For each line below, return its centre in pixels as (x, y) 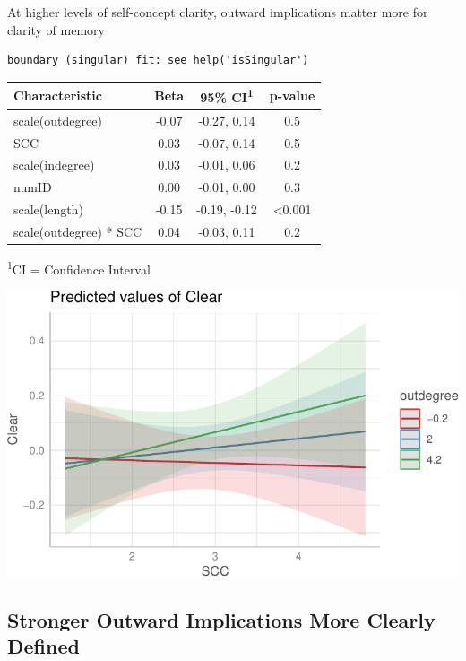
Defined (43, 645)
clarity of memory (56, 29)
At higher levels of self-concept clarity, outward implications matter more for (218, 12)
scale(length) (48, 209)
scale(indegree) (54, 165)
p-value (292, 96)
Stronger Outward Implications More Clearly (221, 619)
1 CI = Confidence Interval (79, 268)
